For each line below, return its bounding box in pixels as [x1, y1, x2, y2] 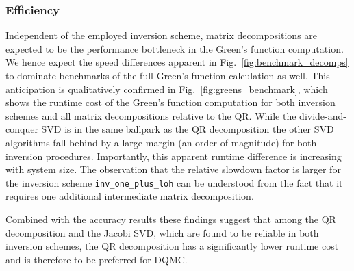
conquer [5, 122, 38, 136]
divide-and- [299, 108, 346, 122]
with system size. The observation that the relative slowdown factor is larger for [5, 162, 341, 177]
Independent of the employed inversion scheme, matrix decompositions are [5, 28, 318, 42]
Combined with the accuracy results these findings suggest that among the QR [5, 212, 336, 226]
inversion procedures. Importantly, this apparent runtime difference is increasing [5, 149, 342, 163]
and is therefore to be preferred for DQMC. [5, 252, 188, 266]
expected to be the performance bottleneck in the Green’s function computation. [5, 41, 344, 55]
